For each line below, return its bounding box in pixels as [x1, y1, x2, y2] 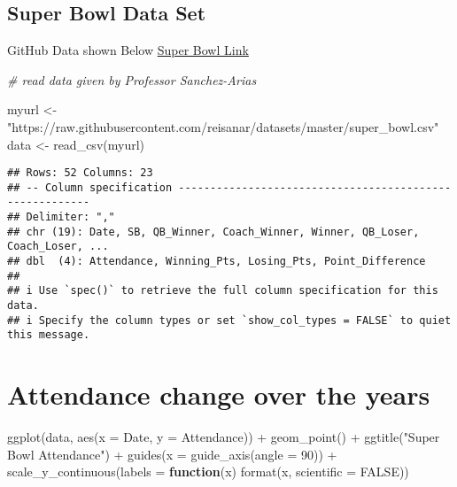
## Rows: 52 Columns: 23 [7, 166, 153, 180]
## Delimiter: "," [7, 211, 115, 224]
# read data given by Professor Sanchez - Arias [7, 70, 257, 89]
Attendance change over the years [7, 376, 430, 413]
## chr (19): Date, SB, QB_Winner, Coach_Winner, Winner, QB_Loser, [7, 225, 420, 238]
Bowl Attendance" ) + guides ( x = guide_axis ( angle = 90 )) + [7, 444, 337, 463]
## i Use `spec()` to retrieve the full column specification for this [7, 284, 438, 298]
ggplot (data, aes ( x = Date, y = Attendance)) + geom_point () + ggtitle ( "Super [7, 428, 440, 446]
